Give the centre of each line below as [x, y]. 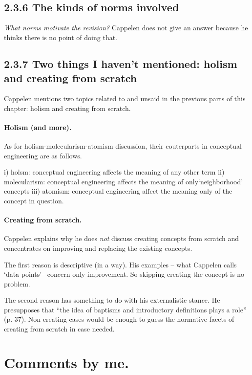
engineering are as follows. [43, 155]
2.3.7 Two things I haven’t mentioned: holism [121, 63]
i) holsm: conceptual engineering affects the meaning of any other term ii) [114, 172]
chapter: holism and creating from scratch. [67, 108]
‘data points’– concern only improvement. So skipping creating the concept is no [124, 274]
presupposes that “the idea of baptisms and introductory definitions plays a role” [125, 309]
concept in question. [34, 200]
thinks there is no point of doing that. [61, 37]
